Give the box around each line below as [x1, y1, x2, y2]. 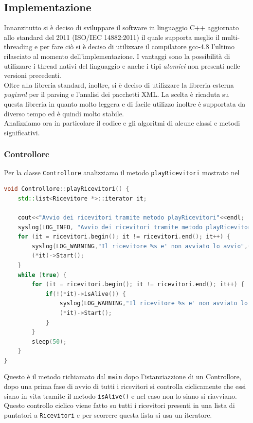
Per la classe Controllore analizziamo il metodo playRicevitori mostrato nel [4, 167, 240, 177]
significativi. [4, 127, 40, 137]
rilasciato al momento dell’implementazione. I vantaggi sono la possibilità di [4, 51, 230, 61]
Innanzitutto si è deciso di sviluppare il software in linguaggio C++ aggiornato [4, 22, 239, 33]
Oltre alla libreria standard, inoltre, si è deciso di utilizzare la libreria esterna [4, 79, 234, 90]
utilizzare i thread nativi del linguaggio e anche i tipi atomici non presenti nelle [4, 60, 240, 71]
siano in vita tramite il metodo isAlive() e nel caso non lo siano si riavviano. [4, 390, 237, 401]
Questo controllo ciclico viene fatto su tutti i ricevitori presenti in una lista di [4, 400, 235, 410]
